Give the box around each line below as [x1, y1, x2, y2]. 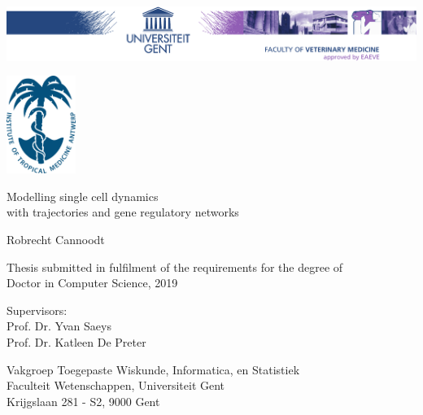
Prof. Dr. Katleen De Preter [7, 333, 146, 350]
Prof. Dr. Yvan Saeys [7, 317, 111, 334]
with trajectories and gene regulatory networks [7, 203, 239, 221]
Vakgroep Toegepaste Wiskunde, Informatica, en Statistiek [7, 360, 300, 378]
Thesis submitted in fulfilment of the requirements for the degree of [7, 258, 343, 275]
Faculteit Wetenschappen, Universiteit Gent [7, 377, 225, 394]
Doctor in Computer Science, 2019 [7, 274, 178, 291]
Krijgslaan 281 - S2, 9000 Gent [7, 392, 160, 409]
